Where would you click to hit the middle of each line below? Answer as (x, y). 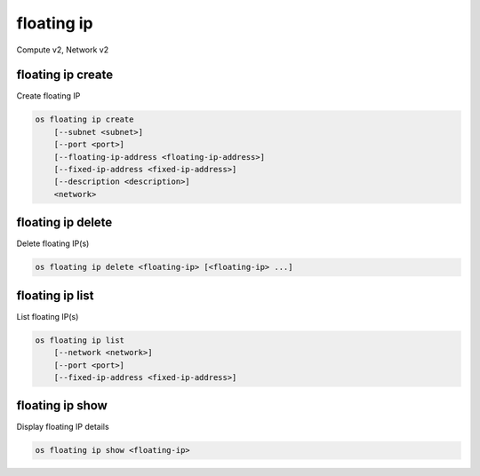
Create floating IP (48, 96)
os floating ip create (84, 119)
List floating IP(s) (48, 316)
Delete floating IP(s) (53, 243)
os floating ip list (80, 340)
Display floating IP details (63, 427)
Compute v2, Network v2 (63, 50)
